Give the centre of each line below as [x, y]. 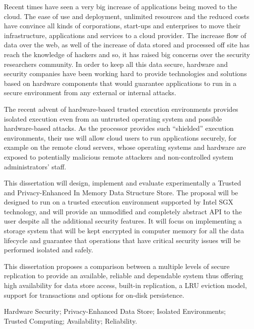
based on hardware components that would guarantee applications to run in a [120, 83]
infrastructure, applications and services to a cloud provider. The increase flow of [125, 35]
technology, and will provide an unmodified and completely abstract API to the [123, 211]
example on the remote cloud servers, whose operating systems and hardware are [125, 147]
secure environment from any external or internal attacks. [90, 93]
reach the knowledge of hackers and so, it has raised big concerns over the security [127, 54]
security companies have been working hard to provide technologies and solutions [126, 73]
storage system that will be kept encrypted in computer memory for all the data [124, 231]
